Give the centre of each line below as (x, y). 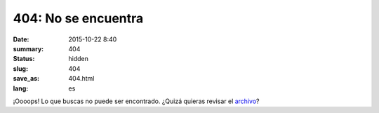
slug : (20, 68)
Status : (24, 59)
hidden (79, 59)
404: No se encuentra (78, 18)
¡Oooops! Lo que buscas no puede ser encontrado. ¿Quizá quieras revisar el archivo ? (136, 101)
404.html (81, 79)
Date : (21, 39)
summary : (28, 48)
